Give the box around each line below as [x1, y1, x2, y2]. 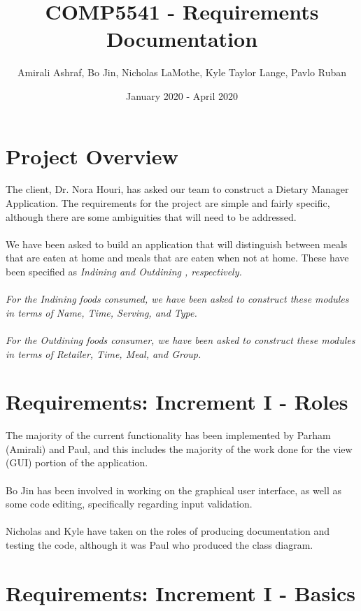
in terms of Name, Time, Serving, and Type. [6, 305, 197, 319]
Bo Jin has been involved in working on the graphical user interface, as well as [6, 482, 341, 497]
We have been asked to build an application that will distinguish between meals [6, 236, 348, 251]
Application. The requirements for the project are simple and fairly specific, [6, 196, 330, 210]
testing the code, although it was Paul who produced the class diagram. [6, 538, 313, 552]
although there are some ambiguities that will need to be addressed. [6, 209, 297, 224]
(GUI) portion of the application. [6, 455, 148, 470]
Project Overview [6, 141, 178, 170]
